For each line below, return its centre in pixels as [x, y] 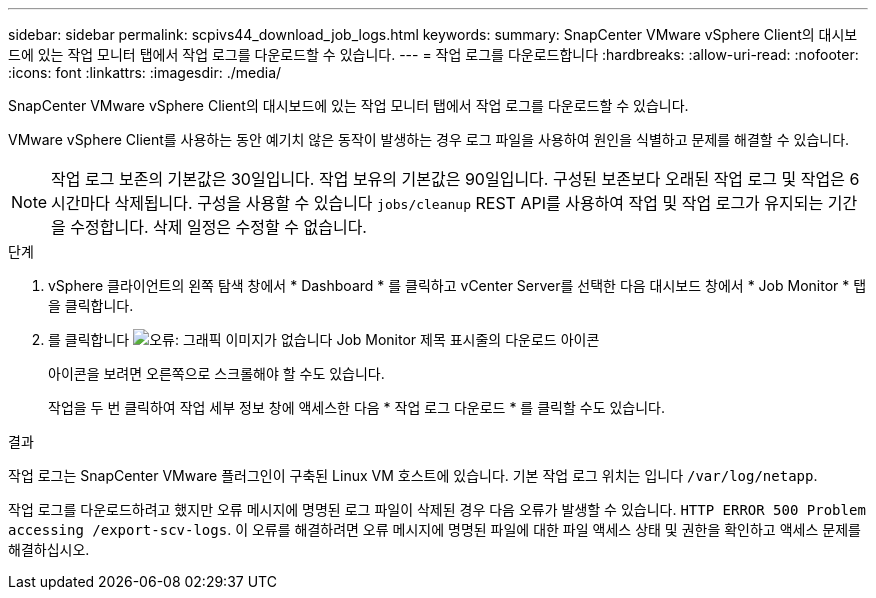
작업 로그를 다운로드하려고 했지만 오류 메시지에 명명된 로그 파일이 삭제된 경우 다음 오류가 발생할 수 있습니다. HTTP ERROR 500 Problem [437, 509]
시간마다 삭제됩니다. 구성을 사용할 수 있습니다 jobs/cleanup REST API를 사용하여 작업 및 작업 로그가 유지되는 [437, 203]
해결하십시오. [49, 549]
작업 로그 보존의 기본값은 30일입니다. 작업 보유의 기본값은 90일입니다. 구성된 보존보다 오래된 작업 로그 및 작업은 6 [455, 179]
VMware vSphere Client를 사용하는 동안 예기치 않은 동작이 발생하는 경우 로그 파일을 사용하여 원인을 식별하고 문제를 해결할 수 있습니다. [429, 139]
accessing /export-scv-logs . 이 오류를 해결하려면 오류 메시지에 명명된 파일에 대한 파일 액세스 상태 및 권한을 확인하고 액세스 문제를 [434, 529]
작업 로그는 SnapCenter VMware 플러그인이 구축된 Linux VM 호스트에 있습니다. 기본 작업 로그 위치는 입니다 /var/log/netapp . [413, 475]
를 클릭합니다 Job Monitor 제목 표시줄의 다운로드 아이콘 [324, 339]
